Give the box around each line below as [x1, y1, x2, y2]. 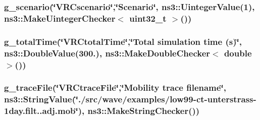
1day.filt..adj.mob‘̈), [4, 104, 85, 117]
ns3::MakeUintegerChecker [4, 12, 116, 24]
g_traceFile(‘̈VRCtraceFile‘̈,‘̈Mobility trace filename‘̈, [4, 81, 226, 94]
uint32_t [129, 12, 167, 24]
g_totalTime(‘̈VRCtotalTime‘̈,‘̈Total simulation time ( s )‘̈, [4, 35, 242, 47]
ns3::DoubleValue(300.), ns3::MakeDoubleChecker [4, 46, 211, 59]
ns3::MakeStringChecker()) [87, 104, 200, 117]
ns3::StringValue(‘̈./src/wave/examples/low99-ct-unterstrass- [4, 93, 256, 105]
